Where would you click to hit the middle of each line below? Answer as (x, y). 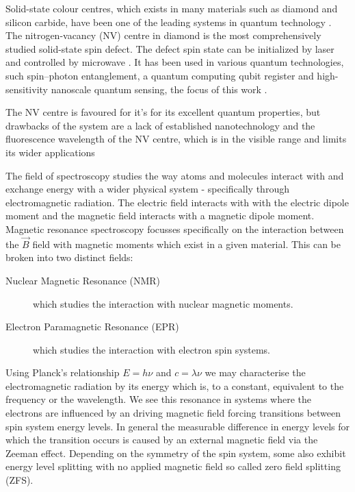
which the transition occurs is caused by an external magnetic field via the (162, 440)
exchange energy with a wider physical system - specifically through (147, 189)
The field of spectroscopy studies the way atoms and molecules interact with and (175, 175)
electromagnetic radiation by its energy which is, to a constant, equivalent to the (175, 385)
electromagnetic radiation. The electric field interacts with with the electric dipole (177, 202)
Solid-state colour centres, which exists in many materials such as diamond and (172, 8)
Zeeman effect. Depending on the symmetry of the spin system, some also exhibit (176, 453)
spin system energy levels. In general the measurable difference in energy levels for (178, 426)
